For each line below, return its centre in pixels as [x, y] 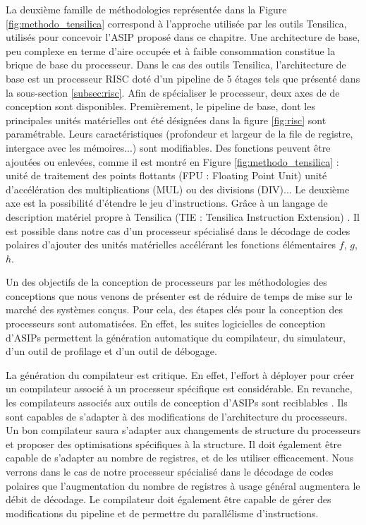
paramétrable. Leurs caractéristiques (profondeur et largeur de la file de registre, [179, 134]
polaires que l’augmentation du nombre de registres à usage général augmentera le [183, 485]
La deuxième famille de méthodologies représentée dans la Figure [146, 9]
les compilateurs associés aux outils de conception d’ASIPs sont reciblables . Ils [177, 403]
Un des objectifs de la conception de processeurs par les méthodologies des [166, 282]
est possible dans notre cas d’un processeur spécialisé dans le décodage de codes [178, 230]
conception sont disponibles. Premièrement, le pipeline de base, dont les [160, 106]
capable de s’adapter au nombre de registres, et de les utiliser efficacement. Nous [180, 458]
